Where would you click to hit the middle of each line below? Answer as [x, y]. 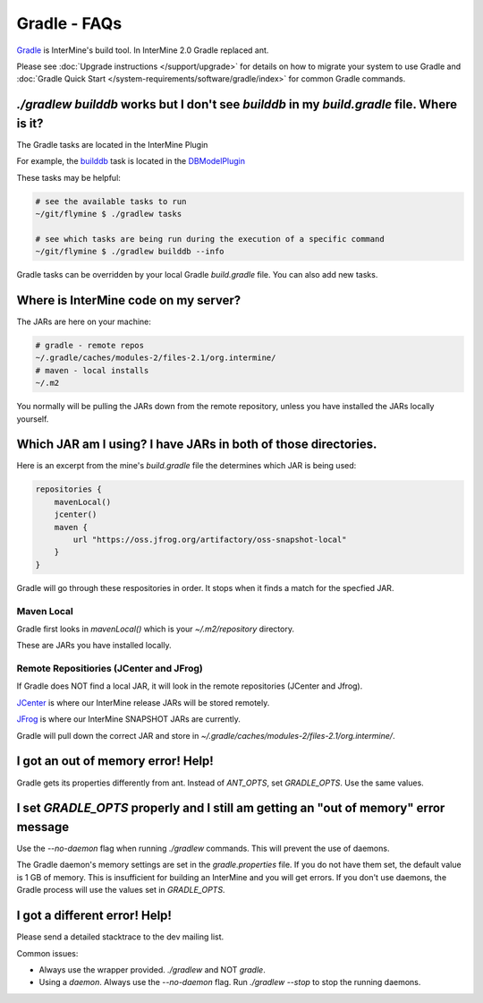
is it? [30, 123]
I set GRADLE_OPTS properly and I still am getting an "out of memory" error [231, 808]
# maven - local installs [92, 370]
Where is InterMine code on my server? [129, 300]
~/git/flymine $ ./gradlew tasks [109, 214]
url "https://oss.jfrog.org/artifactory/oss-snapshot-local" [210, 540]
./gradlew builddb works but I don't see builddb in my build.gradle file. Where [237, 104]
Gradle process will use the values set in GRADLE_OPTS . [121, 890]
